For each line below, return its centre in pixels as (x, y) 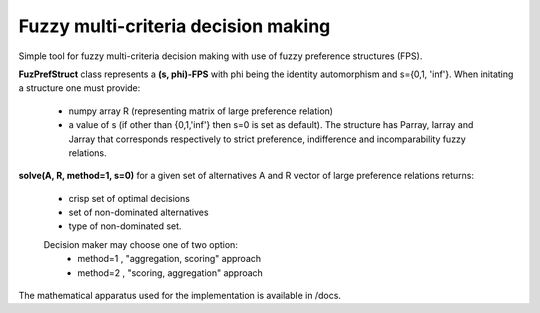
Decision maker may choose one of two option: (141, 244)
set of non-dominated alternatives (138, 212)
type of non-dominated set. (125, 226)
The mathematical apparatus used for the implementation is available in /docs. (180, 296)
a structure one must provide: (79, 88)
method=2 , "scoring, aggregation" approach (170, 272)
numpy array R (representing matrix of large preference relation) (201, 111)
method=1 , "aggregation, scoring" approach (169, 259)
